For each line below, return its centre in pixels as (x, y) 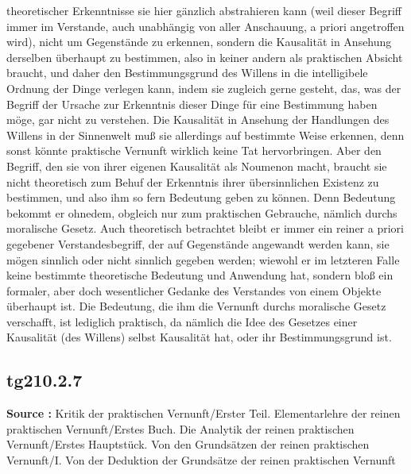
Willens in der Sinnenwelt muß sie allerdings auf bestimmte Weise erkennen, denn (205, 135)
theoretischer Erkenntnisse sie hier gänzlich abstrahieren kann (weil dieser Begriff (204, 10)
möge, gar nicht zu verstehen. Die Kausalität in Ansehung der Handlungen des (198, 119)
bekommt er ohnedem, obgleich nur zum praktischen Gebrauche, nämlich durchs (202, 212)
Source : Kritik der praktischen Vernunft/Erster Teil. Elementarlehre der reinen (204, 413)
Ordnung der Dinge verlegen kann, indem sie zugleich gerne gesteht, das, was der (204, 88)
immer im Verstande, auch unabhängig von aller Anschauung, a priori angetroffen (205, 26)
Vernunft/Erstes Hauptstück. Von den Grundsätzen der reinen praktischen (188, 444)
